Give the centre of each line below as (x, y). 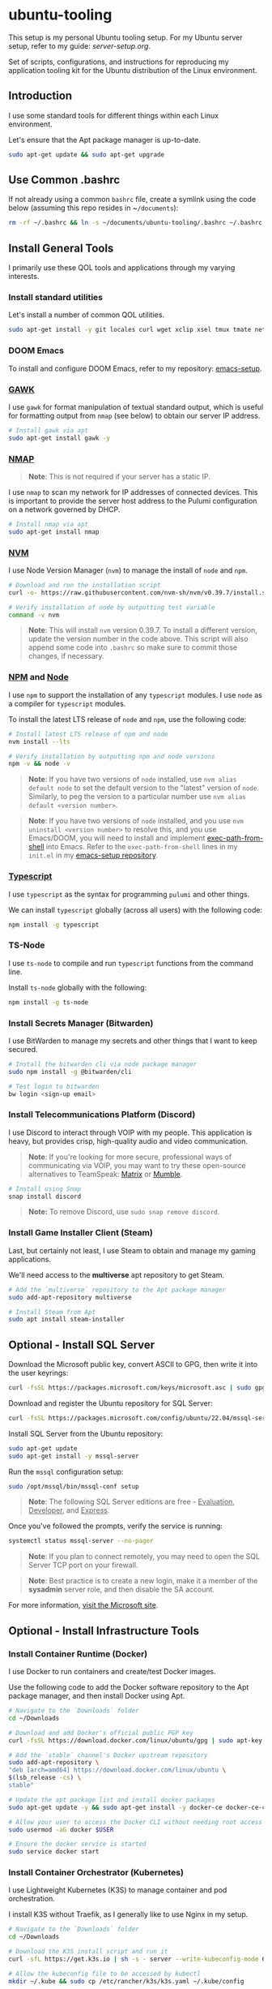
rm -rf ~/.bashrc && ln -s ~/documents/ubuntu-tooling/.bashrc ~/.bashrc (136, 223)
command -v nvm (34, 615)
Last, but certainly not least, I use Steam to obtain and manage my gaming (132, 1250)
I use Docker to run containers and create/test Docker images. (112, 1672)
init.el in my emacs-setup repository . (93, 855)
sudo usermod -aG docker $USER (61, 1830)
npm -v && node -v (39, 764)
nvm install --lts (39, 741)
